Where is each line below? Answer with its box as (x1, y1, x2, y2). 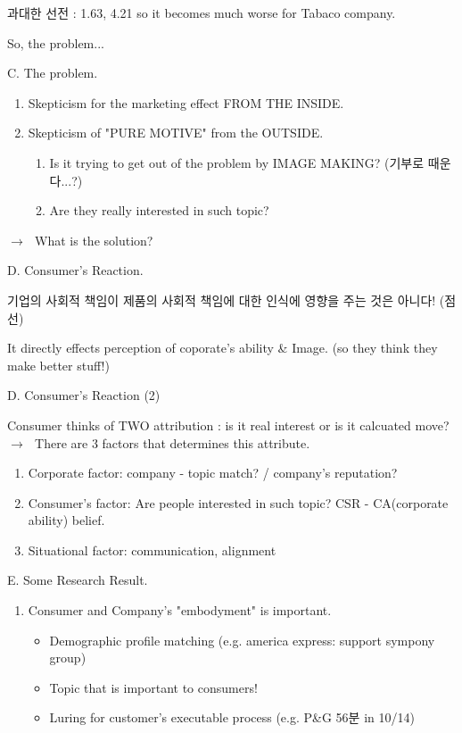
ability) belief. (28, 511, 105, 529)
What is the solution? (35, 230, 153, 249)
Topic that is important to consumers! (49, 678, 258, 696)
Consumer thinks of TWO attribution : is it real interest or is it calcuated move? (7, 415, 450, 434)
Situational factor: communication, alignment (28, 540, 276, 559)
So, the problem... (7, 33, 104, 52)
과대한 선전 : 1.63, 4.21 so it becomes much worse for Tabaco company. (7, 4, 396, 21)
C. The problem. (7, 63, 98, 82)
